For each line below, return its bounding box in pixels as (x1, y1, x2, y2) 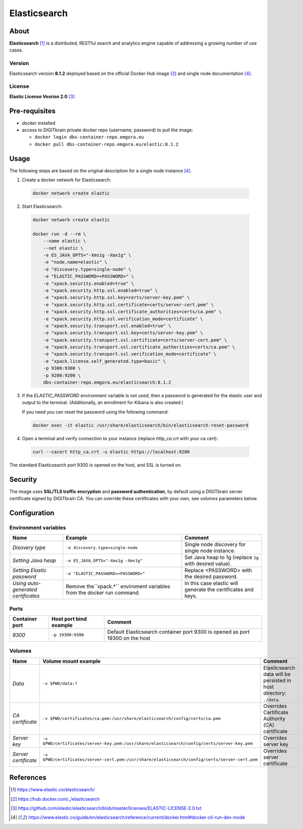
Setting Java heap (12, 557, 57, 564)
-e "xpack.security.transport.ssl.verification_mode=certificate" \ (43, 351, 217, 357)
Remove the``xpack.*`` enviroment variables (66, 583, 171, 590)
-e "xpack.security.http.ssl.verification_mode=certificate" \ (43, 316, 204, 322)
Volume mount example (42, 657, 101, 664)
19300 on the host (107, 635, 150, 642)
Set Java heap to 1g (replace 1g (184, 554, 259, 561)
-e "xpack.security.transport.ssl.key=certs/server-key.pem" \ (43, 330, 204, 336)
